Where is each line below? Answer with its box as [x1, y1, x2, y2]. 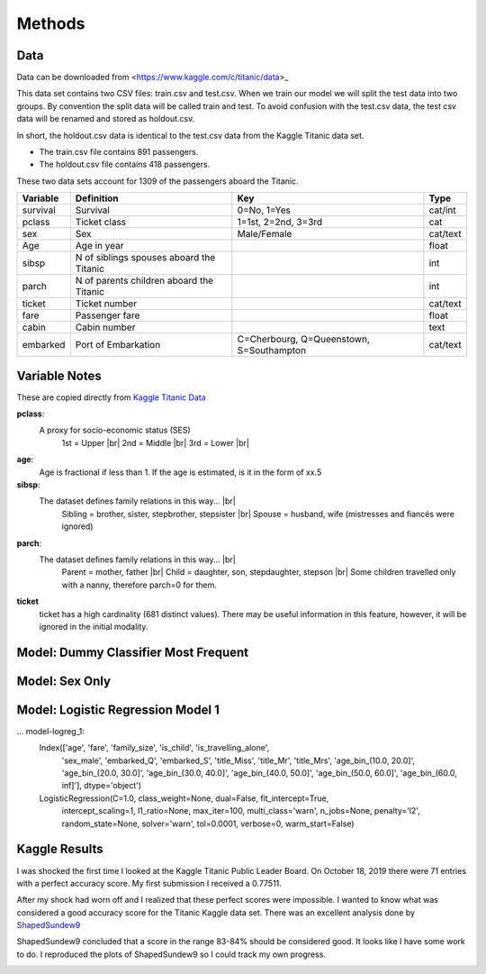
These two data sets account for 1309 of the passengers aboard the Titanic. [16, 176, 299, 187]
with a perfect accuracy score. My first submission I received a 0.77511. [16, 878, 283, 888]
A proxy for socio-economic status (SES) [39, 424, 191, 436]
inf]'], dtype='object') [61, 780, 142, 791]
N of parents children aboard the [75, 275, 214, 287]
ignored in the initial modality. [39, 621, 148, 632]
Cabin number [75, 321, 136, 333]
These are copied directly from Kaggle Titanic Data [16, 392, 206, 403]
